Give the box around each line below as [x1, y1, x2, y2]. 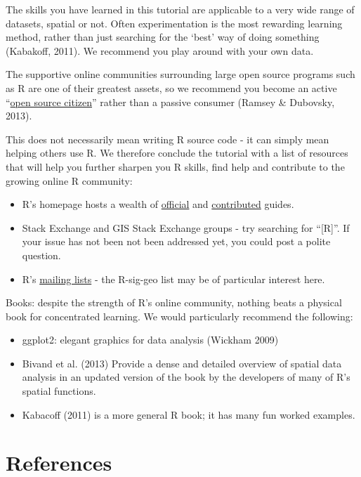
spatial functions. [22, 384, 96, 398]
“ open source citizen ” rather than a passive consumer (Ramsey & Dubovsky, [6, 94, 335, 109]
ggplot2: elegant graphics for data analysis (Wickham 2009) [22, 332, 279, 347]
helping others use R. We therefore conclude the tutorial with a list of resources [6, 145, 348, 160]
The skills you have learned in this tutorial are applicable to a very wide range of [6, 2, 355, 16]
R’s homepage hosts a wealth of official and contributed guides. [22, 197, 294, 211]
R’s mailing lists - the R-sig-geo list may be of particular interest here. [22, 271, 325, 286]
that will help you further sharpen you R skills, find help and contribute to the [6, 159, 345, 174]
